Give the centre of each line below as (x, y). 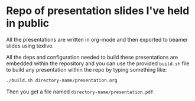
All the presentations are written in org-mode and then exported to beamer (97, 39)
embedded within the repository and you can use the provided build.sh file (98, 63)
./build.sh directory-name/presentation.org (62, 80)
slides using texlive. (30, 46)
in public (28, 23)
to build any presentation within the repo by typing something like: (87, 69)
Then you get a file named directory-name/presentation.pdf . (81, 92)
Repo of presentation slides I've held (98, 11)
